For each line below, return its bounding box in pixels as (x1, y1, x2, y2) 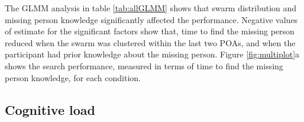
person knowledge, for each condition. (5, 71, 141, 84)
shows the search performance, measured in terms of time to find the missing (5, 59, 283, 72)
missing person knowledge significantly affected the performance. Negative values (5, 13, 298, 25)
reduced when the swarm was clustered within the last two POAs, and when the (5, 36, 296, 49)
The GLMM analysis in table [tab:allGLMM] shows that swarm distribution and (5, 2, 297, 14)
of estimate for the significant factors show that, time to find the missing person (5, 25, 295, 37)
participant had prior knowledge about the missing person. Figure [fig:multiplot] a (5, 48, 300, 60)
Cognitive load (5, 100, 95, 118)
